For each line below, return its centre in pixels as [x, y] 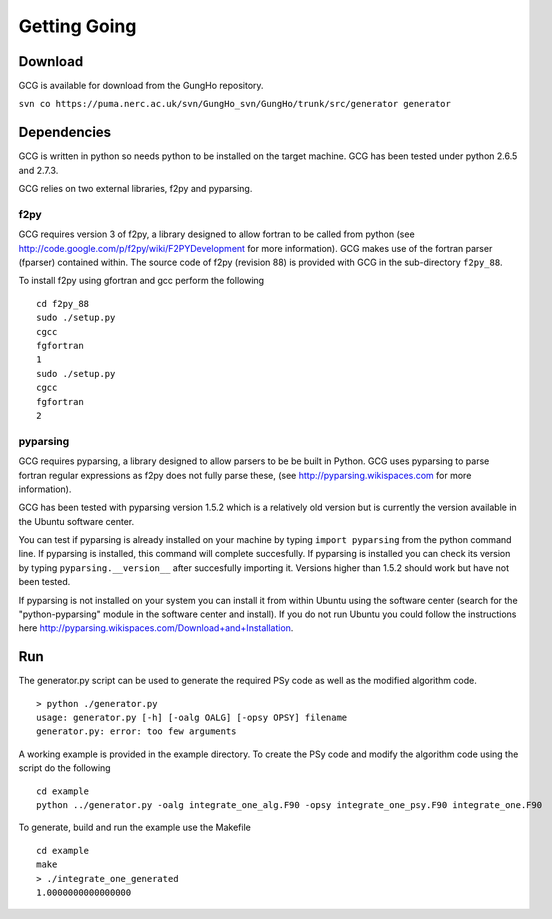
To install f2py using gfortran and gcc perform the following [141, 281]
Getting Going [77, 26]
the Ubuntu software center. [76, 521]
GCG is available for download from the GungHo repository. [141, 86]
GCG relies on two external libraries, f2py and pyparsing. [135, 189]
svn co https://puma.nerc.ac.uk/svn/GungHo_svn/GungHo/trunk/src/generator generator [235, 104]
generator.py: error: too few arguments [136, 731]
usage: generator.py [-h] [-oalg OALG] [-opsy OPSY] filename [192, 718]
